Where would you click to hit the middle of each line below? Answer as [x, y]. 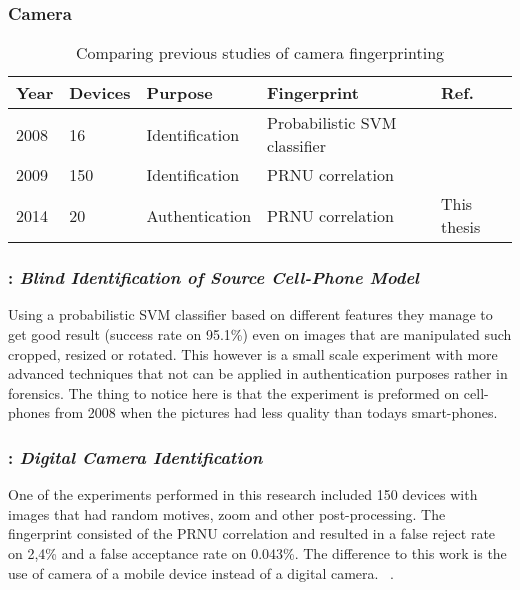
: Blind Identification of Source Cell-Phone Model [213, 277]
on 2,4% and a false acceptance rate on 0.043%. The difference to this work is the [257, 553]
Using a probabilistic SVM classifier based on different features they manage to [250, 314]
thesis [460, 227]
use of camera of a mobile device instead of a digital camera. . [201, 572]
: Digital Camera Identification [135, 456]
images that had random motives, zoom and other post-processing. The [227, 513]
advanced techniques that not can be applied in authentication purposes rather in [258, 373]
